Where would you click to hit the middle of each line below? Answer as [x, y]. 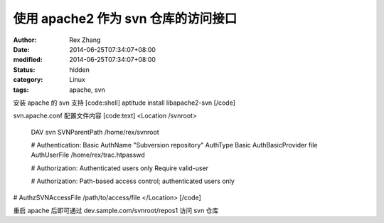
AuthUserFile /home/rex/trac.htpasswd [88, 155]
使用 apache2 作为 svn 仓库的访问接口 [125, 19]
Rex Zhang [85, 40]
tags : [21, 90]
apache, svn [87, 90]
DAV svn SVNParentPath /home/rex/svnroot [95, 132]
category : [28, 80]
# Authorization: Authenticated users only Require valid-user [120, 168]
